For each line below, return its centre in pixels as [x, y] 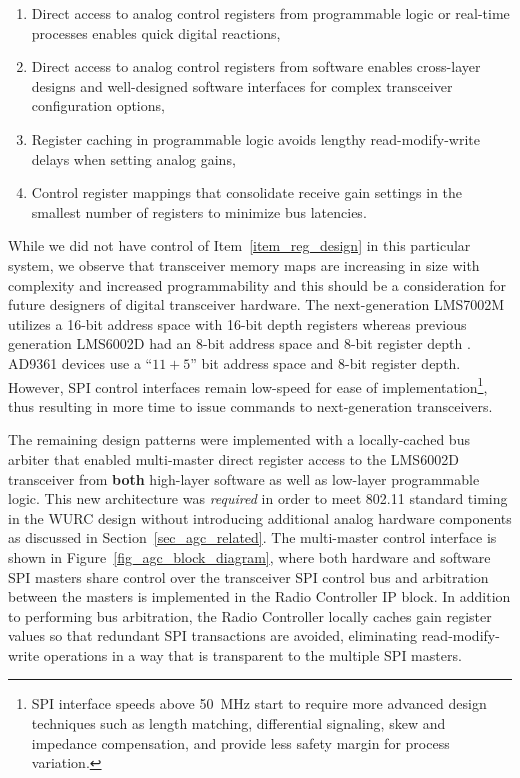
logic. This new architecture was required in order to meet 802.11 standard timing [258, 498]
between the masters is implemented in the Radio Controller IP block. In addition [259, 596]
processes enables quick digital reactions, [156, 32]
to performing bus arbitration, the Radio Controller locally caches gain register [250, 615]
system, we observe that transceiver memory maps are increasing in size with [244, 264]
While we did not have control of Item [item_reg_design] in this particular [239, 245]
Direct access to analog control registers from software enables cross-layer [256, 66]
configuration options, [98, 105]
